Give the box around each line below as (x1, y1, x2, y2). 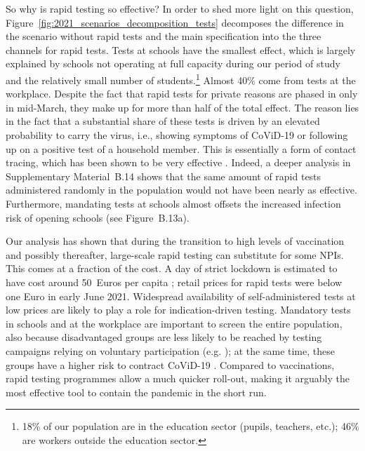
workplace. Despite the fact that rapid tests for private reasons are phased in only (6, 86, 358, 101)
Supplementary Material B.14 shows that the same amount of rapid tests (6, 168, 321, 183)
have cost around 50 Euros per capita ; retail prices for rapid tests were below (6, 274, 343, 289)
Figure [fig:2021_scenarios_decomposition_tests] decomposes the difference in (6, 15, 344, 29)
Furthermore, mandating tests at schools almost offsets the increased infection (6, 196, 341, 210)
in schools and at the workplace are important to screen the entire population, (6, 316, 343, 330)
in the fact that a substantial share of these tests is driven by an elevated (6, 114, 320, 128)
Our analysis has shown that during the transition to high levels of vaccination (6, 234, 345, 248)
